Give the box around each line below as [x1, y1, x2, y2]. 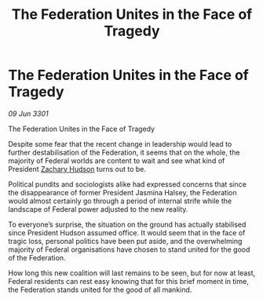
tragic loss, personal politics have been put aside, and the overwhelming [8, 236, 243, 246]
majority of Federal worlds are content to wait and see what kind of [8, 155, 225, 166]
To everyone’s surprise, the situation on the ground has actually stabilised [8, 220, 247, 229]
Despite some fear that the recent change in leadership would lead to [8, 139, 232, 148]
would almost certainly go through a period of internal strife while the [8, 196, 232, 206]
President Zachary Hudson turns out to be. [8, 164, 147, 173]
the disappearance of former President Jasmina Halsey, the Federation [8, 187, 237, 197]
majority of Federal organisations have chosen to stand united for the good [8, 245, 250, 254]
